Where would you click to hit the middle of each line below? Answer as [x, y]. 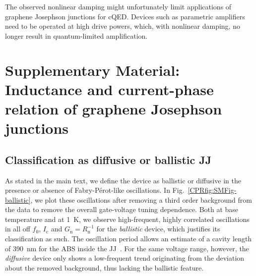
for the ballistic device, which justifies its [158, 229]
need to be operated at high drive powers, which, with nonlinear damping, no [123, 26]
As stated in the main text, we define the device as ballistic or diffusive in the [123, 180]
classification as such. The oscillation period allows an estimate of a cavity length [128, 239]
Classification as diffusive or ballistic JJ [108, 159]
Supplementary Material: [93, 70]
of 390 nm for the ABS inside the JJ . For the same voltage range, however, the [127, 248]
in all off [18, 229]
